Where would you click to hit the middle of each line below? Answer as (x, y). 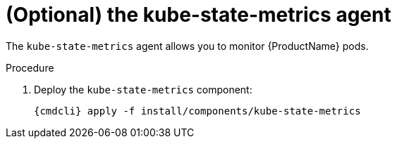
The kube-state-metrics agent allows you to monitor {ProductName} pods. (187, 46)
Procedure (30, 67)
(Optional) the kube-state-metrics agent (198, 15)
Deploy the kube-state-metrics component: (143, 89)
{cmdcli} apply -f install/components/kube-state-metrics (197, 111)
